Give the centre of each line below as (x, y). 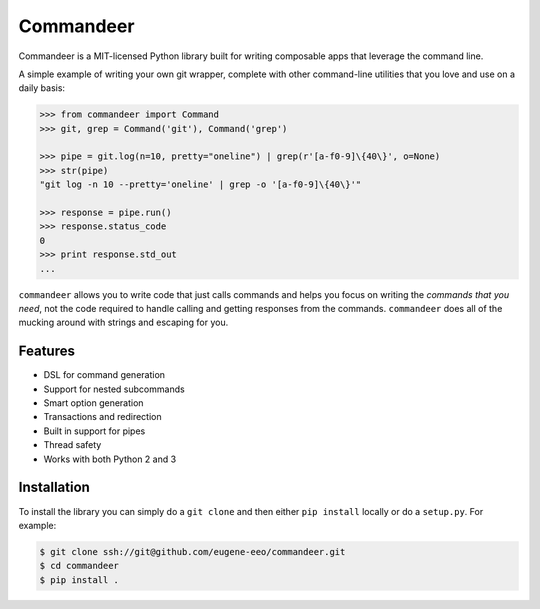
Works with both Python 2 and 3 (110, 459)
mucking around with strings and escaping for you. (123, 322)
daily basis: (41, 88)
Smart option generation (93, 403)
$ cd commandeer (79, 566)
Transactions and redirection (102, 417)
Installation (54, 487)
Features (46, 351)
